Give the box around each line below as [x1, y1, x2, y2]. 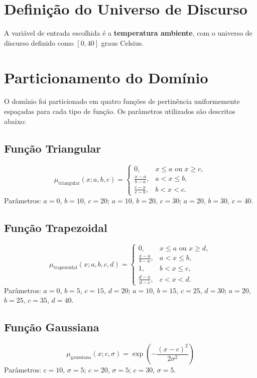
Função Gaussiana [4, 319, 99, 335]
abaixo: [4, 115, 26, 126]
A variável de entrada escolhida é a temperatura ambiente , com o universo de [4, 28, 252, 38]
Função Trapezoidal [4, 219, 107, 235]
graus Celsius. [101, 37, 144, 48]
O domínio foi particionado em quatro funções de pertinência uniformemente [4, 96, 240, 106]
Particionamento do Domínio [4, 67, 208, 87]
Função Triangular [4, 140, 101, 156]
